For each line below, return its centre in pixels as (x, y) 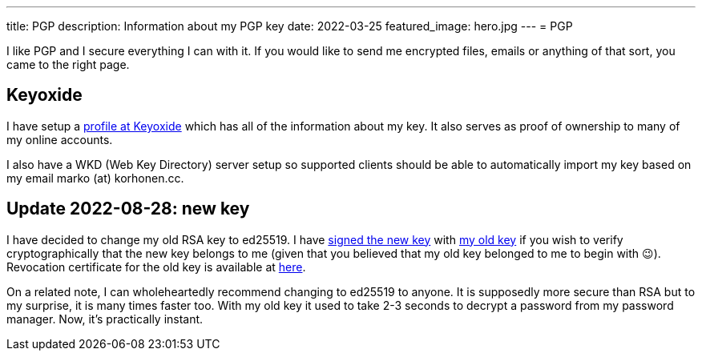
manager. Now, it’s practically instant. (105, 319)
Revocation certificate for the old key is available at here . (156, 267)
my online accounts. (60, 139)
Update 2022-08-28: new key (128, 209)
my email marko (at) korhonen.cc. (95, 178)
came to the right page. (68, 64)
